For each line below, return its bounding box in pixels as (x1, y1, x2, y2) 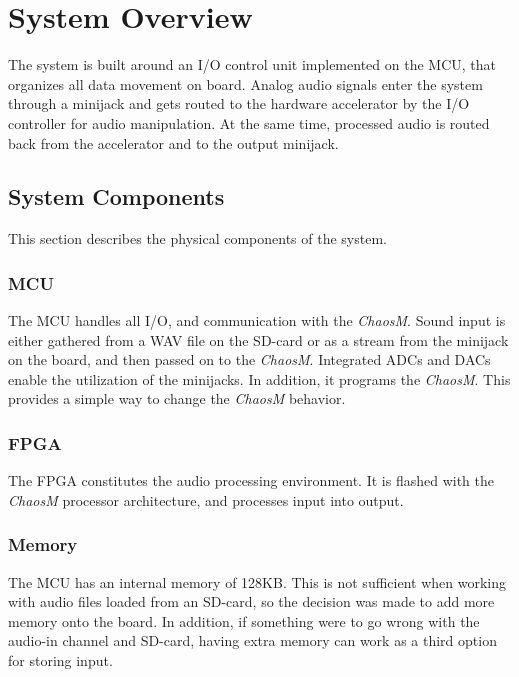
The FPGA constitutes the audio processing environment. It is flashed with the (8, 470, 494, 491)
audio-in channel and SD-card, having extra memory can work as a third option (8, 630, 497, 651)
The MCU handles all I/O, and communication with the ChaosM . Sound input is (8, 310, 506, 331)
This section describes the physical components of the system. (8, 228, 387, 249)
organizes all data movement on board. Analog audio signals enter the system (8, 73, 483, 94)
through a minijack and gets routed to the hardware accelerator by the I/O (8, 93, 470, 114)
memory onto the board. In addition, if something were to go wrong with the (8, 610, 480, 631)
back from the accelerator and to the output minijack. (8, 132, 339, 153)
